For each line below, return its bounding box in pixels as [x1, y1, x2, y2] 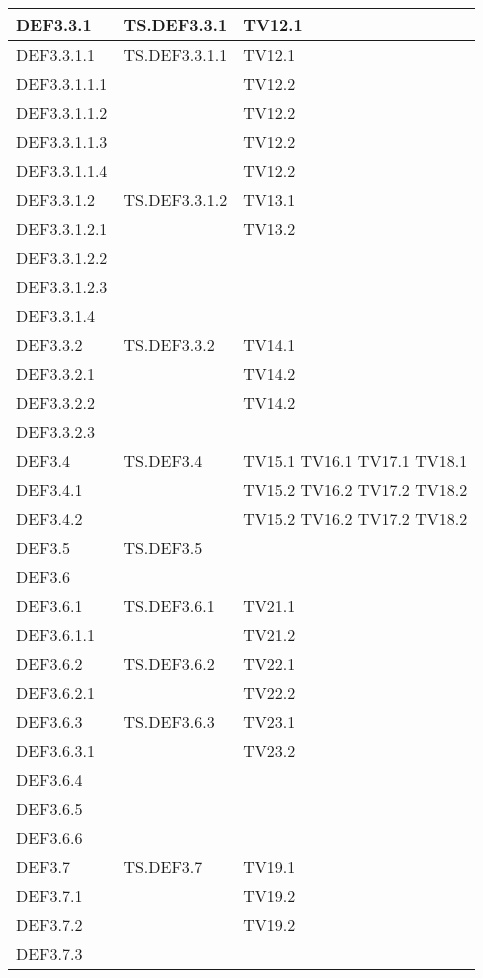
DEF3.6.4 [16, 768, 83, 791]
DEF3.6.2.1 [16, 681, 95, 704]
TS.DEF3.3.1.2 [123, 188, 228, 211]
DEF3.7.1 [16, 884, 83, 907]
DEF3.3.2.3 [16, 420, 95, 443]
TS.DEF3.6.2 [123, 652, 215, 675]
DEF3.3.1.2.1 [16, 217, 108, 240]
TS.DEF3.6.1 [123, 594, 215, 617]
